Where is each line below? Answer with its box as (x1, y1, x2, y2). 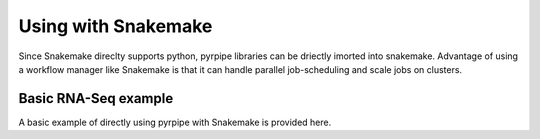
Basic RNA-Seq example (18, 90, 174, 107)
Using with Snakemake (18, 15, 213, 37)
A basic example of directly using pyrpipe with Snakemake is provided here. (18, 116, 332, 128)
